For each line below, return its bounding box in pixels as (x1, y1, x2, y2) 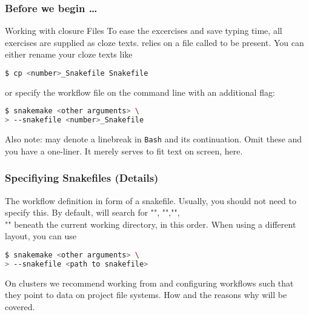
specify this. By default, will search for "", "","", (5, 206, 180, 219)
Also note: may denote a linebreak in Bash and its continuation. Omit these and (5, 133, 302, 145)
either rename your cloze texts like (5, 48, 133, 61)
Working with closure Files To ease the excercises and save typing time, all (5, 24, 282, 37)
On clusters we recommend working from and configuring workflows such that (5, 276, 294, 289)
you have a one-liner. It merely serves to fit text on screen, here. (5, 144, 243, 157)
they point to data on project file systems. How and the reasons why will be (5, 288, 287, 301)
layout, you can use (5, 230, 76, 242)
